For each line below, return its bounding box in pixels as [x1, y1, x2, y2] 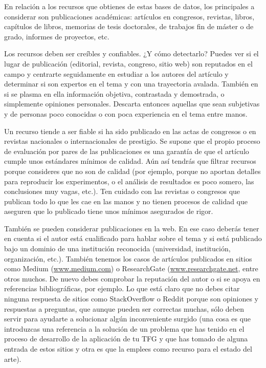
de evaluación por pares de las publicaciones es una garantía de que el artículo [4, 145, 249, 156]
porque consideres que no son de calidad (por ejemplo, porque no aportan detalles [4, 165, 261, 176]
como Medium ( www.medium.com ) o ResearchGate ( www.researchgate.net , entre [4, 263, 258, 274]
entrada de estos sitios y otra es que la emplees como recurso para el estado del [4, 343, 252, 354]
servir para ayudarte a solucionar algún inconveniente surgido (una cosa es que [4, 313, 251, 324]
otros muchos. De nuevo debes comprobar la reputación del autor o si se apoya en [4, 273, 260, 284]
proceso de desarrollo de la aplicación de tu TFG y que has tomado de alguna [4, 333, 248, 344]
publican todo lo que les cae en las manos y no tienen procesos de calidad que [4, 196, 248, 206]
